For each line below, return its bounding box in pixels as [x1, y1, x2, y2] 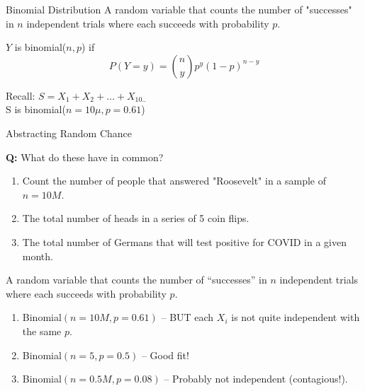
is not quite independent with [231, 310, 360, 325]
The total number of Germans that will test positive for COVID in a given [22, 234, 347, 249]
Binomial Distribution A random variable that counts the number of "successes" [6, 2, 352, 16]
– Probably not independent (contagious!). [164, 371, 348, 386]
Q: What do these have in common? [6, 149, 164, 164]
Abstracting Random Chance [6, 125, 133, 140]
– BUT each [161, 310, 214, 325]
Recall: [6, 88, 35, 103]
